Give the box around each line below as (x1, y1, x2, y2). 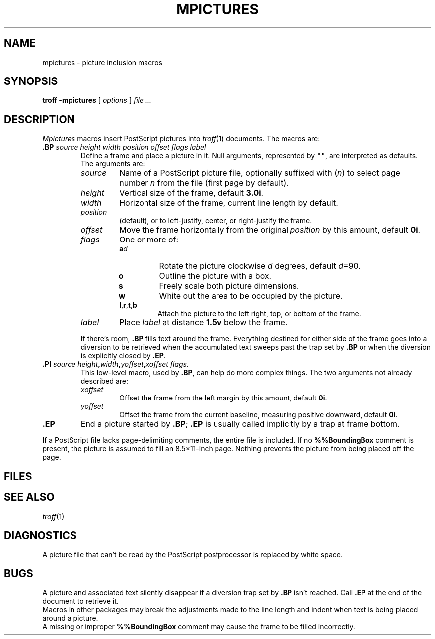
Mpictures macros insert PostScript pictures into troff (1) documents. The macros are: (42, 134, 320, 143)
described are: (80, 377, 129, 386)
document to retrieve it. (42, 597, 119, 606)
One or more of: (119, 235, 179, 245)
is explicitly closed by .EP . (80, 351, 166, 360)
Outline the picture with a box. (159, 271, 272, 281)
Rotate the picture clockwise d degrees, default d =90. (159, 261, 361, 271)
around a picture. (42, 614, 98, 623)
